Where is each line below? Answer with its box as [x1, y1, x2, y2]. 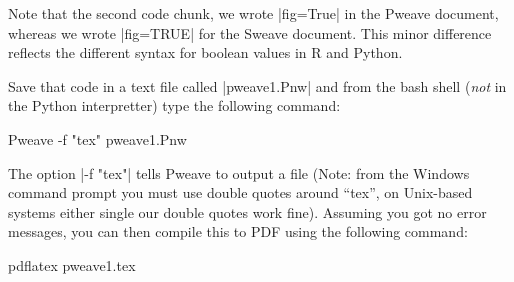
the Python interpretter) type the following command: [8, 95, 341, 116]
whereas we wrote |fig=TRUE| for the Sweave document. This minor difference [8, 22, 492, 43]
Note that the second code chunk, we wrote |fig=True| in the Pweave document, [8, 3, 499, 23]
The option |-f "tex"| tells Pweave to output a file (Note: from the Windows [8, 162, 470, 183]
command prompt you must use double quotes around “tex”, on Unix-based [8, 182, 473, 203]
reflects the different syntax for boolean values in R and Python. [8, 42, 403, 63]
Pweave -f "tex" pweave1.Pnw [8, 128, 187, 149]
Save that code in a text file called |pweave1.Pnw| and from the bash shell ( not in [8, 75, 507, 96]
